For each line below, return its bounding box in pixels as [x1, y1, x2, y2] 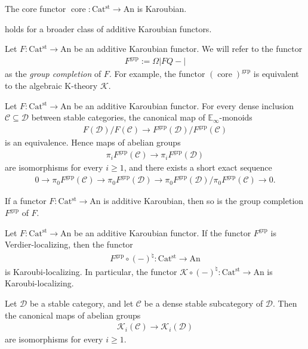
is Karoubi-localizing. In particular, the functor [5, 265, 177, 277]
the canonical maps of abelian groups [5, 308, 141, 321]
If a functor [5, 194, 47, 207]
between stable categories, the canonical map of [31, 111, 205, 123]
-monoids [219, 111, 252, 123]
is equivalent [253, 67, 299, 80]
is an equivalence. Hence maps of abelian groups [5, 136, 181, 149]
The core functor [5, 2, 66, 14]
